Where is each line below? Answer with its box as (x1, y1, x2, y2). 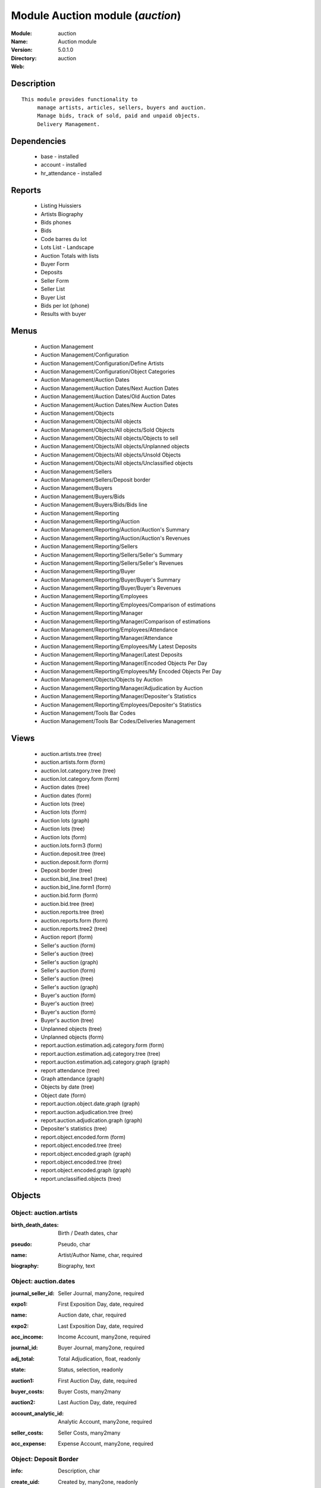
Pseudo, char (58, 1240, 91, 1248)
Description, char (58, 1467, 100, 1474)
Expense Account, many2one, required (58, 1440, 154, 1447)
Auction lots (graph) (40, 817, 90, 824)
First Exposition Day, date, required (58, 1301, 144, 1308)
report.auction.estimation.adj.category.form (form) (40, 1042, 165, 1049)
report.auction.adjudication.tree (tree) (40, 1108, 133, 1115)
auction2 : (11, 1399, 36, 1406)
